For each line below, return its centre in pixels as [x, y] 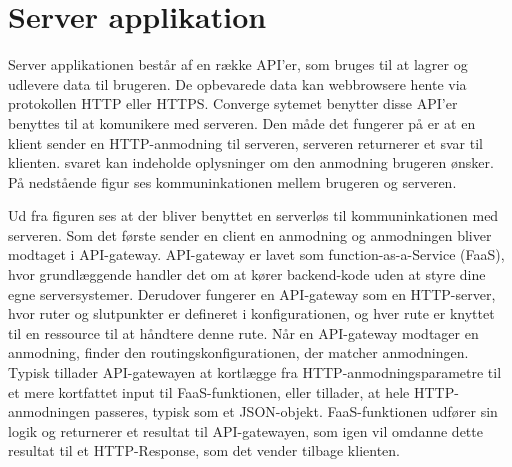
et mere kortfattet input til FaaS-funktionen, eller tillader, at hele [209, 391]
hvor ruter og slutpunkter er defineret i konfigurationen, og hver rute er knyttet [251, 313]
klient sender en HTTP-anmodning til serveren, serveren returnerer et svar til [245, 142]
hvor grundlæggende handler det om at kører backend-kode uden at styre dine [247, 274]
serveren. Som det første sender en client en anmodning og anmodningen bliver [250, 234]
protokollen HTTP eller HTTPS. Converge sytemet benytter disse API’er [233, 103]
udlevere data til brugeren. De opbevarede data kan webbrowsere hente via [237, 83]
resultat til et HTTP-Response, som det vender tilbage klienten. [204, 450]
